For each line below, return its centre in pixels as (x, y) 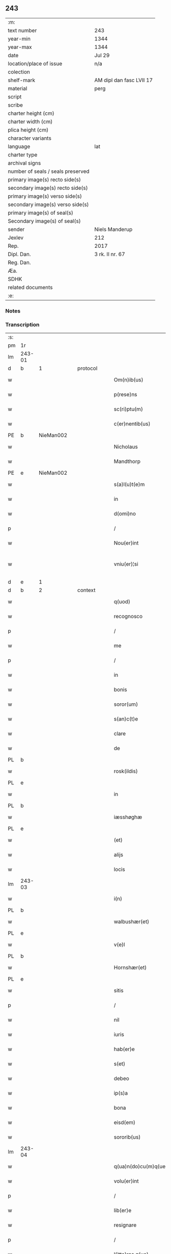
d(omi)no (125, 514)
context (86, 590)
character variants (30, 138)
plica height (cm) (28, 130)
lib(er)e (122, 1211)
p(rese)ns (125, 395)
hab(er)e (124, 1049)
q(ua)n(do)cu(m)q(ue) (141, 1166)
